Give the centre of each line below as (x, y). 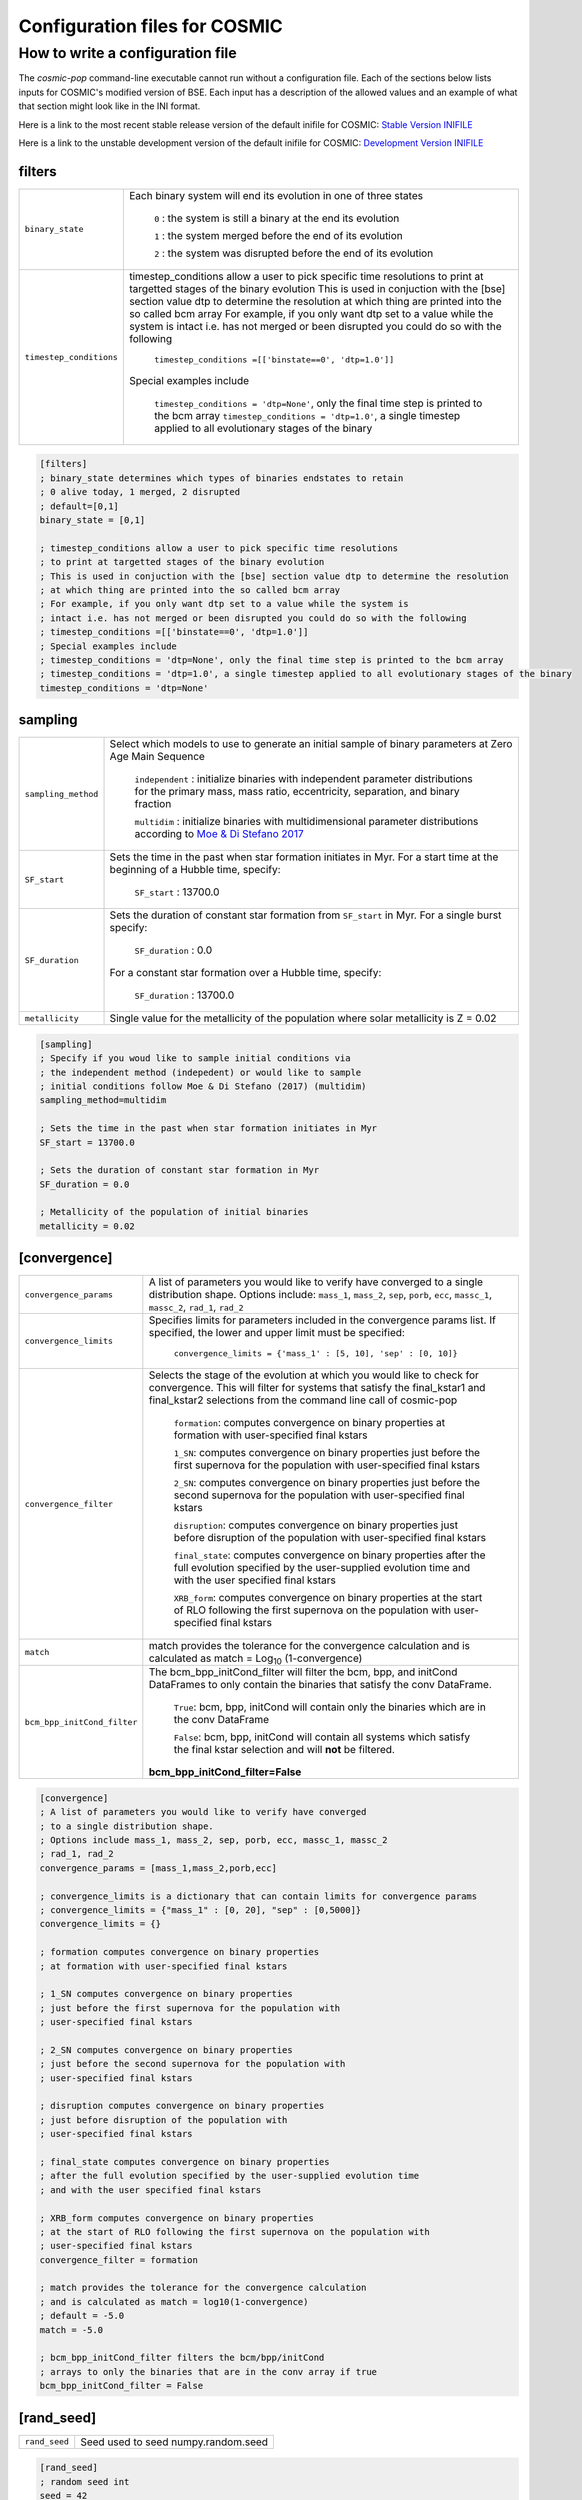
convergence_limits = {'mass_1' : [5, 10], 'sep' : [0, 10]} (316, 1353)
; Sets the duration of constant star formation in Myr (179, 1170)
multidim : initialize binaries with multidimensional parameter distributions (306, 822)
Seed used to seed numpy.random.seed (174, 2442)
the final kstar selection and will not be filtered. (284, 1750)
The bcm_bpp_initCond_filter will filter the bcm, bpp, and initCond (303, 1672)
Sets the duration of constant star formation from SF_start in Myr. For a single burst (305, 915)
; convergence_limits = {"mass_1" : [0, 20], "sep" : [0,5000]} (200, 1909)
